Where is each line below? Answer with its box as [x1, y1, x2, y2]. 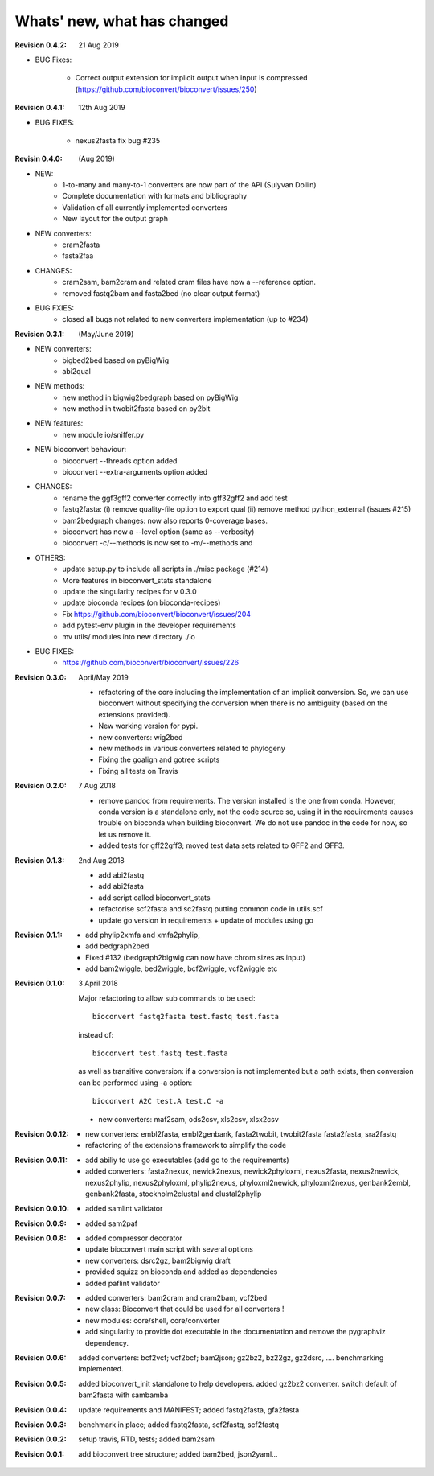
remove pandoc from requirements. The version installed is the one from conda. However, [98, 796, 396, 805]
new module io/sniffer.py [62, 430, 145, 439]
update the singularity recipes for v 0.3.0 [62, 586, 197, 596]
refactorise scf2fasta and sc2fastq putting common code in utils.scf [98, 904, 323, 914]
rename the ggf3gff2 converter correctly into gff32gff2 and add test [62, 493, 289, 503]
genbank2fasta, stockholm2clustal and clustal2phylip [85, 1189, 262, 1198]
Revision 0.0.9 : [14, 1219, 68, 1228]
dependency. [85, 1338, 129, 1347]
